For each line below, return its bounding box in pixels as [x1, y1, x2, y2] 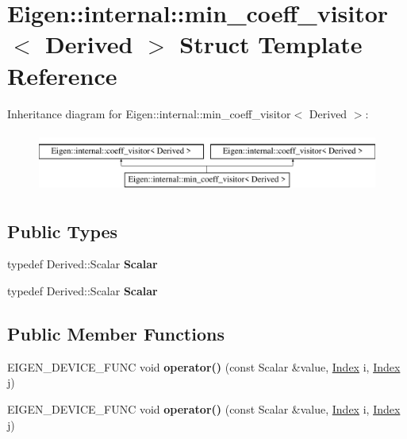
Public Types [7, 218, 118, 243]
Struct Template [179, 28, 363, 60]
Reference [7, 59, 117, 91]
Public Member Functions [7, 322, 225, 346]
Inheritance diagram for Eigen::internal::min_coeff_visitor [7, 105, 291, 121]
